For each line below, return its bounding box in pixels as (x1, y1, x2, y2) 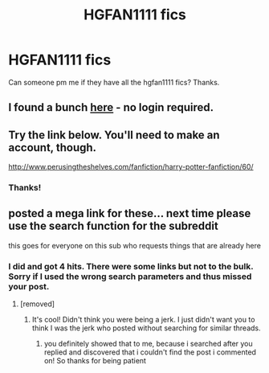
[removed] (19, 299, 55, 309)
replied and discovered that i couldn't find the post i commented (43, 347, 257, 357)
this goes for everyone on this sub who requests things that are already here (8, 240, 261, 250)
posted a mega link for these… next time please (8, 207, 251, 220)
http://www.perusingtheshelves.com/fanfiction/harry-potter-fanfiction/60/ (8, 162, 255, 172)
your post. (8, 281, 50, 292)
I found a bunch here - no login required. (8, 100, 214, 114)
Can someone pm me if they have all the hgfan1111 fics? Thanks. (8, 77, 220, 87)
